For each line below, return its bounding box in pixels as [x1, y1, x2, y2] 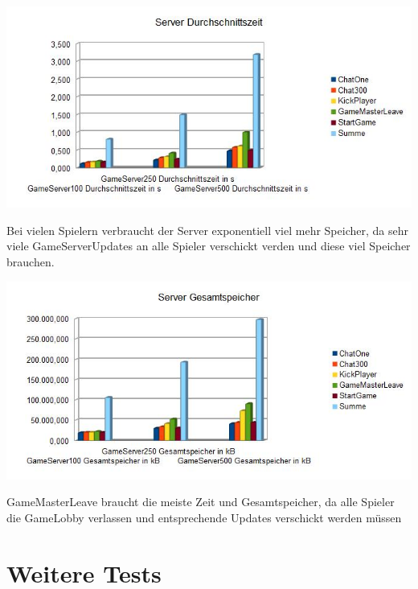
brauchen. [6, 253, 55, 270]
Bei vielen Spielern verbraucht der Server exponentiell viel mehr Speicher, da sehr [6, 221, 408, 238]
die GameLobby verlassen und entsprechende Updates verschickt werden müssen [6, 509, 402, 525]
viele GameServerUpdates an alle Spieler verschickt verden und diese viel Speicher [6, 237, 411, 254]
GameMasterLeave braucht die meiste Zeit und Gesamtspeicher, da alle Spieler [6, 493, 395, 510]
